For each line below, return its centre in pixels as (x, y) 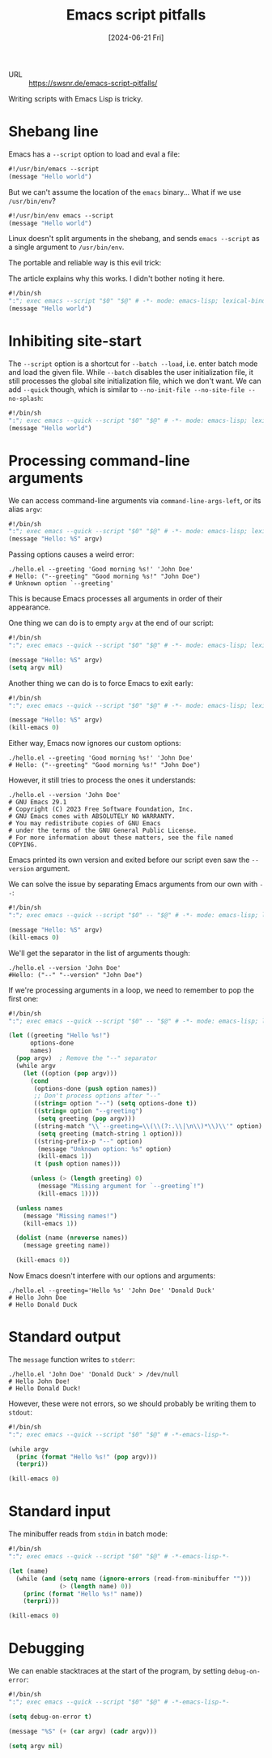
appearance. (30, 607)
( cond (39, 1081)
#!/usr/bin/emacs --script (54, 169)
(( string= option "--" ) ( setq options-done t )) (115, 1104)
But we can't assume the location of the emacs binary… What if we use (125, 192)
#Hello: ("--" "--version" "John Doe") (76, 975)
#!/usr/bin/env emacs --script (61, 215)
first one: (23, 998)
